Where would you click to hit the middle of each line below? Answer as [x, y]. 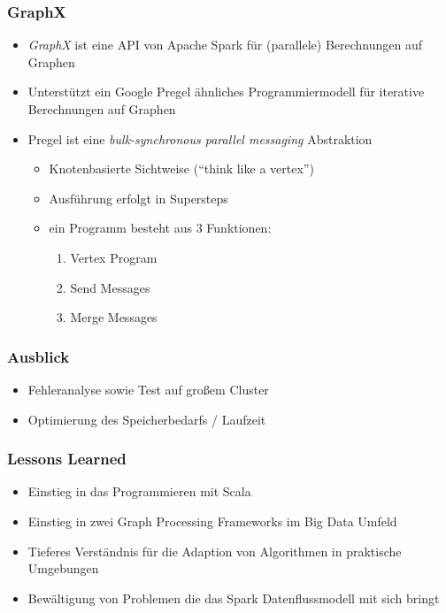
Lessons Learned [67, 459]
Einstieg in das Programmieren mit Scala [139, 491]
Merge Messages [114, 317]
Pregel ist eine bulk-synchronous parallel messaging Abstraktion [200, 138]
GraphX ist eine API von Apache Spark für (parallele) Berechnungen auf [225, 45]
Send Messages [110, 287]
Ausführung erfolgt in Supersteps [138, 198]
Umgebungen [63, 568]
